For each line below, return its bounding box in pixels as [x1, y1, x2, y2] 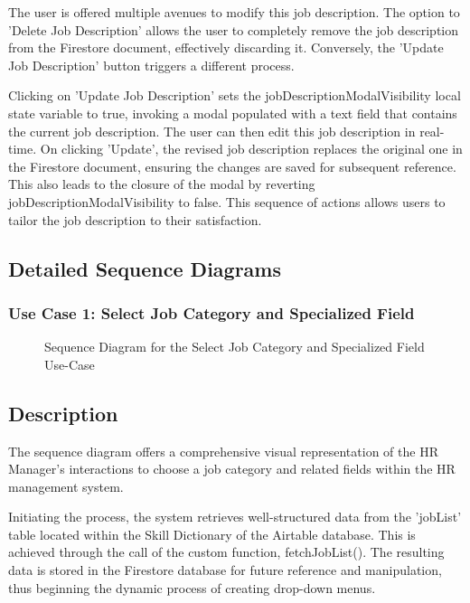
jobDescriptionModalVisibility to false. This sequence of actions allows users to [8, 192, 446, 211]
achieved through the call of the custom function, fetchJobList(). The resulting [8, 542, 445, 561]
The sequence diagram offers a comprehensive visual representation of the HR [8, 441, 438, 460]
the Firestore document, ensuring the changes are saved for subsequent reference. [8, 156, 456, 175]
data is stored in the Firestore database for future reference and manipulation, [8, 561, 442, 579]
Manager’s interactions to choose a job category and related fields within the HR [8, 459, 456, 478]
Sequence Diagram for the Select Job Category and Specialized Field [44, 337, 425, 356]
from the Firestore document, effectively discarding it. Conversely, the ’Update [8, 38, 444, 57]
